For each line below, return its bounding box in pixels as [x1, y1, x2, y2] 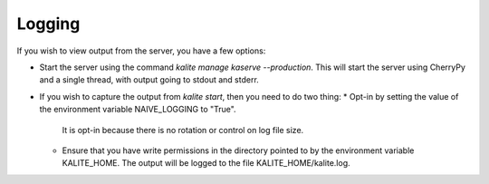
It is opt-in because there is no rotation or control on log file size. [62, 124, 304, 135]
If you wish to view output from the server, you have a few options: [16, 45, 266, 56]
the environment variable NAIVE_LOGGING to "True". [39, 104, 236, 115]
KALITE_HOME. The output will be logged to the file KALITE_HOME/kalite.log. [62, 158, 350, 169]
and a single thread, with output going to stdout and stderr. [39, 74, 260, 85]
